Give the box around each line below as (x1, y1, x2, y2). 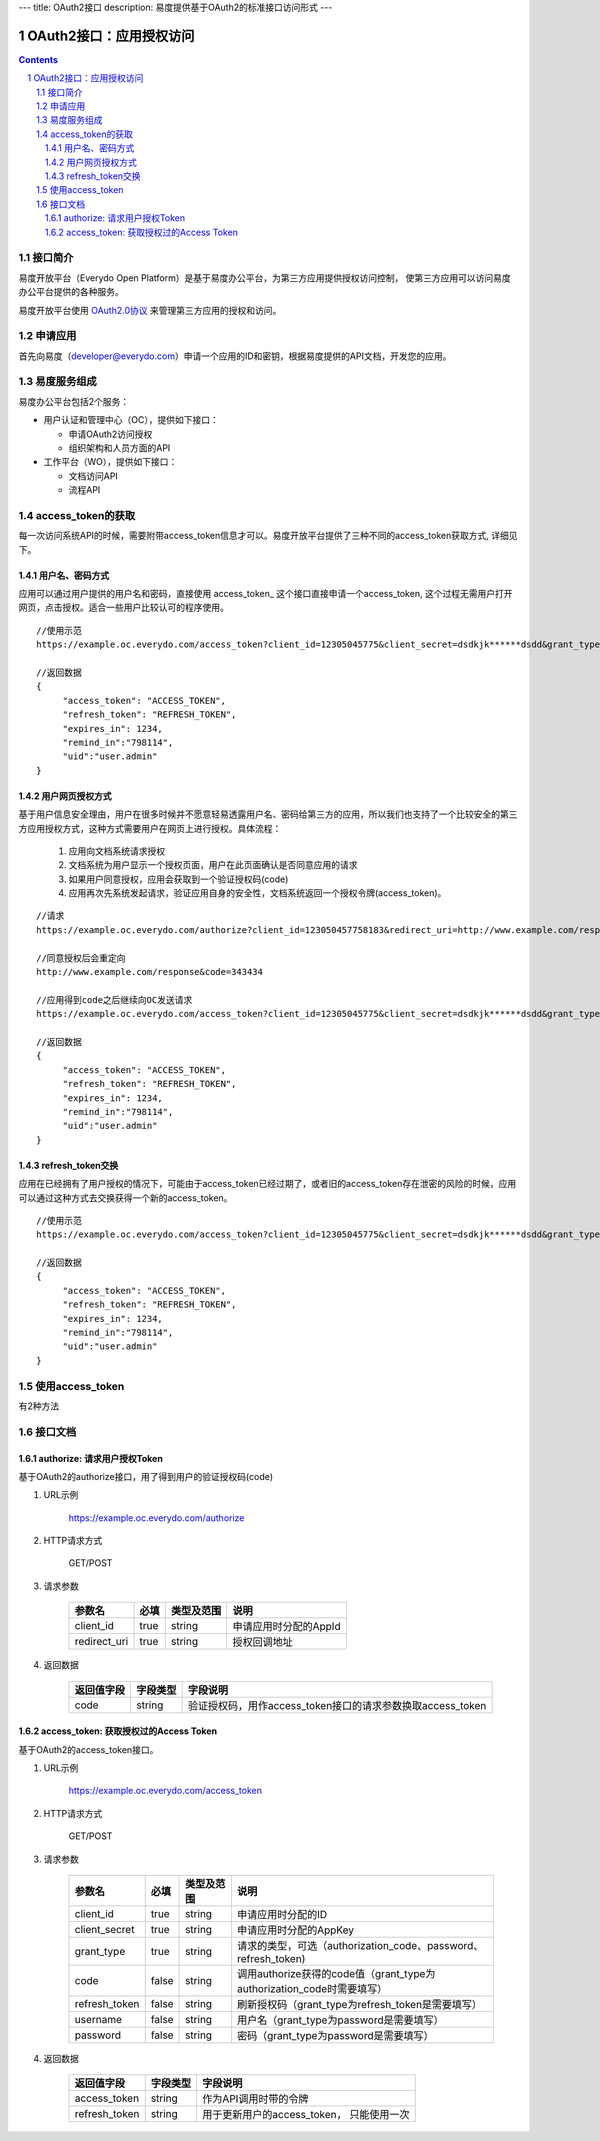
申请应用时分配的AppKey (236, 1923, 355, 1937)
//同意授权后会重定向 (36, 952, 126, 964)
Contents (18, 53, 59, 65)
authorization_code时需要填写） (236, 1981, 388, 1995)
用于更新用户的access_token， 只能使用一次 (201, 2108, 410, 2122)
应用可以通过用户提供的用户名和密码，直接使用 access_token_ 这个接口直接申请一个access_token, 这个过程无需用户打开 (18, 588, 513, 600)
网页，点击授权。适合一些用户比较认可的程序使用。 (18, 601, 229, 614)
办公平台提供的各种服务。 (18, 286, 124, 298)
